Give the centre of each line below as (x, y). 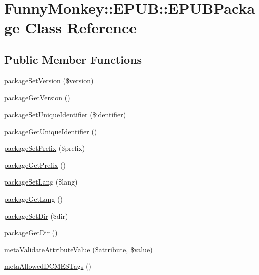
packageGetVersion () (37, 97)
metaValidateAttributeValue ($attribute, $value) (78, 249)
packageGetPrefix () (35, 165)
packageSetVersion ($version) (49, 80)
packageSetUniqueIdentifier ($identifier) (65, 114)
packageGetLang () (33, 198)
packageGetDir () (31, 233)
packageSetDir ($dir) (36, 215)
